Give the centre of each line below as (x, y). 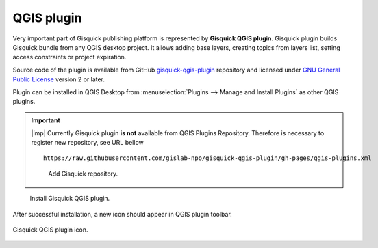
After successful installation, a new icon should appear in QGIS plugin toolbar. (122, 214)
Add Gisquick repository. (83, 174)
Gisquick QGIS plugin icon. (50, 230)
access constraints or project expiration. (70, 57)
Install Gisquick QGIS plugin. (70, 199)
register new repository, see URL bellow (87, 143)
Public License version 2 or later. (59, 79)
